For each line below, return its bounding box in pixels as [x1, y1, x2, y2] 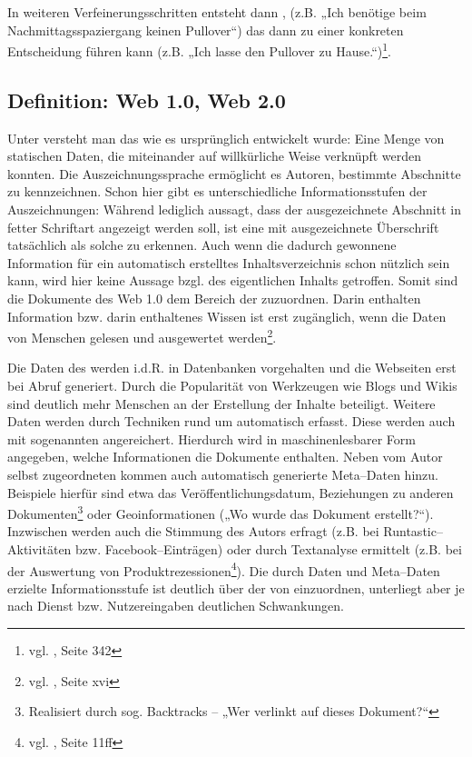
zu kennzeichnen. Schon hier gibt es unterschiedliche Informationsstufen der [7, 182, 428, 201]
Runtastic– [383, 522, 443, 541]
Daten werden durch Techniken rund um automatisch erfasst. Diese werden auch [7, 412, 456, 431]
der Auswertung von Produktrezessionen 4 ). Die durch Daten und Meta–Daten [7, 558, 440, 580]
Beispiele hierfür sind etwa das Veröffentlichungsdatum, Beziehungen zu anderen [7, 483, 454, 502]
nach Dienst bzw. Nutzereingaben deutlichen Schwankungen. [7, 596, 344, 615]
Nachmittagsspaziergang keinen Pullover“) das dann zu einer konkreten [7, 20, 404, 39]
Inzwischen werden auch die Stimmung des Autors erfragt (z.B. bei [7, 522, 379, 541]
